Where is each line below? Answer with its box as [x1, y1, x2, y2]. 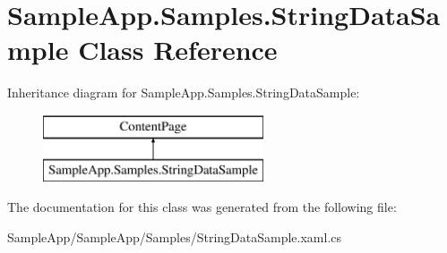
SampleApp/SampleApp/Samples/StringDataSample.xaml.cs [7, 227, 342, 246]
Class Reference [78, 31, 278, 68]
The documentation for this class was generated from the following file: [7, 198, 397, 216]
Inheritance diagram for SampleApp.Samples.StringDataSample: [7, 83, 360, 102]
